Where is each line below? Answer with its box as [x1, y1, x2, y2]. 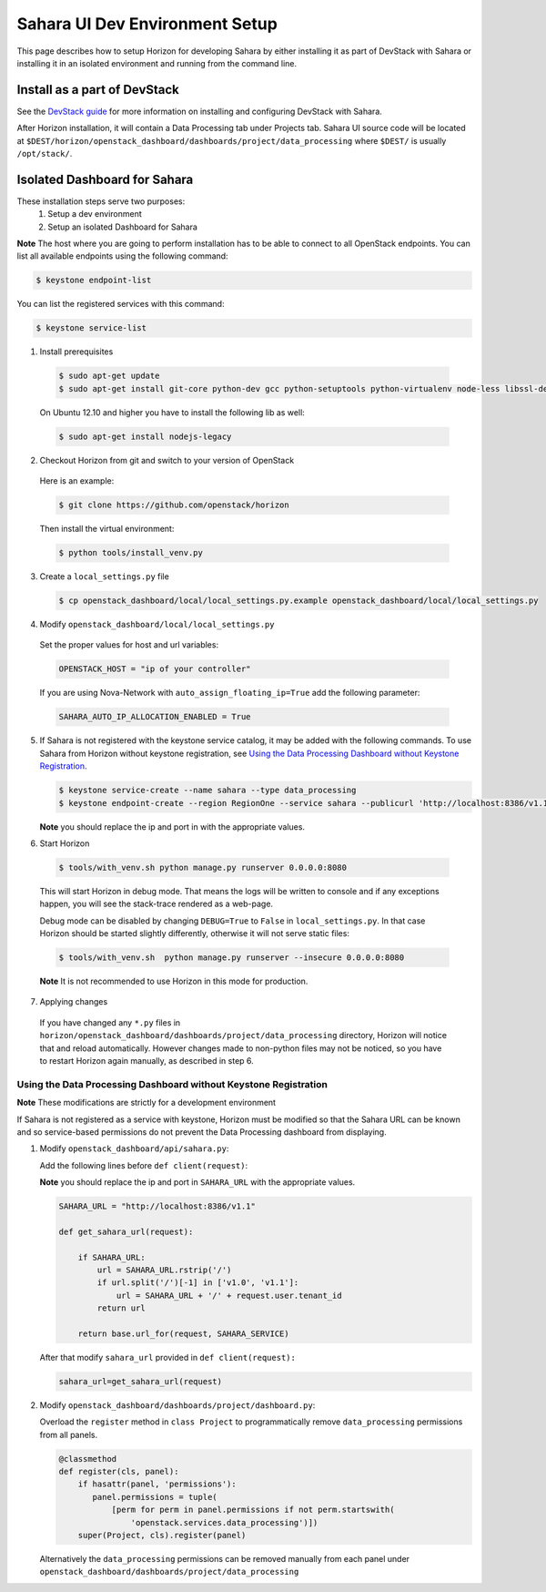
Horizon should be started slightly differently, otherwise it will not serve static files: [39, 928, 350, 939]
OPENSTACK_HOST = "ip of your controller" [58, 664, 251, 674]
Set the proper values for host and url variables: [39, 639, 218, 650]
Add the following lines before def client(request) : [39, 1159, 248, 1170]
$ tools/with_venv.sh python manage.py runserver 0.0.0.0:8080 [58, 862, 348, 873]
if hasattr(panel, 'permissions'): [77, 1479, 237, 1489]
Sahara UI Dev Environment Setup [16, 14, 278, 34]
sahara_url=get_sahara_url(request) [58, 1376, 223, 1386]
